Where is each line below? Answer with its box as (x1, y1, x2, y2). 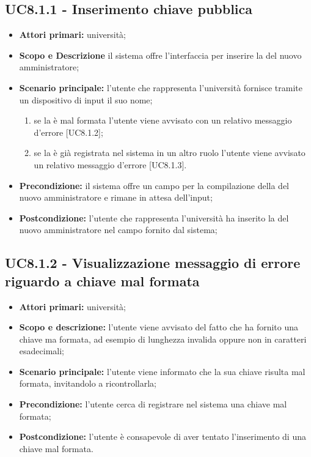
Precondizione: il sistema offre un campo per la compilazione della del (19, 179, 289, 191)
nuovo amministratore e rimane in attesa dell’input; (19, 191, 213, 204)
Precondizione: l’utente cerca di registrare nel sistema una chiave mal (19, 398, 287, 411)
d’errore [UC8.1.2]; (34, 125, 103, 138)
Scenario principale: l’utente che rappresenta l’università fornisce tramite (19, 81, 303, 94)
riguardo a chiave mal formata (5, 271, 200, 290)
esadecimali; (19, 344, 64, 357)
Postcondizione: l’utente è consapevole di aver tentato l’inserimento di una (19, 430, 306, 443)
